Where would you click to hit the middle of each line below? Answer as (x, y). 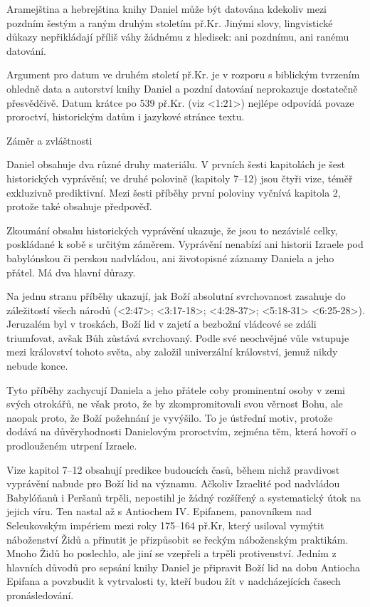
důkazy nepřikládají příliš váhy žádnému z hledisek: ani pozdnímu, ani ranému (178, 37)
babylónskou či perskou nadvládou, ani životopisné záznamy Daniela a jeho (170, 258)
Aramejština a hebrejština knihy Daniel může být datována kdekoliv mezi (166, 9)
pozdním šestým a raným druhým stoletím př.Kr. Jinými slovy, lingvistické (170, 22)
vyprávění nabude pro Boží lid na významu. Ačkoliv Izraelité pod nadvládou (173, 483)
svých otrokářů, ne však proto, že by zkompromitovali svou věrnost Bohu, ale (175, 404)
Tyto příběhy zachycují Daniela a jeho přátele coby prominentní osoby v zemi (176, 389)
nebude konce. (37, 366)
